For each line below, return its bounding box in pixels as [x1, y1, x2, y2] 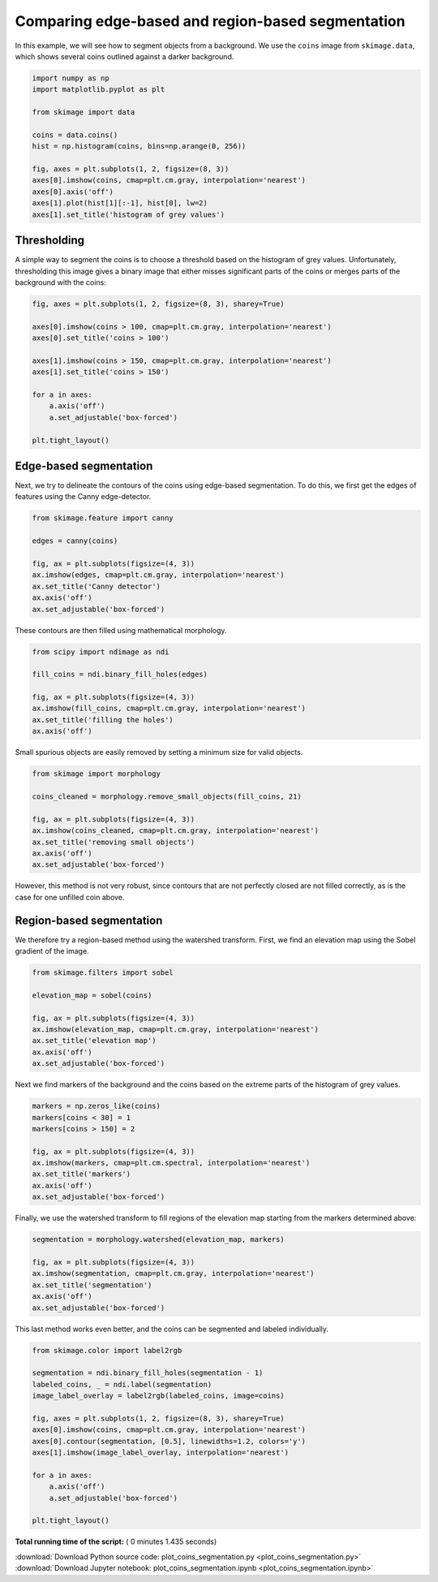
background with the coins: [15, 277, 107, 287]
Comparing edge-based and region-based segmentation [15, 12, 406, 30]
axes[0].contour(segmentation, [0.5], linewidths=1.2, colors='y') [32, 1437, 307, 1446]
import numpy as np [32, 73, 109, 83]
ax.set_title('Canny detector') [32, 581, 161, 591]
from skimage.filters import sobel [32, 968, 174, 977]
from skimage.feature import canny [32, 514, 174, 523]
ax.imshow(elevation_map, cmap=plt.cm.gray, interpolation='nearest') [32, 1024, 320, 1034]
